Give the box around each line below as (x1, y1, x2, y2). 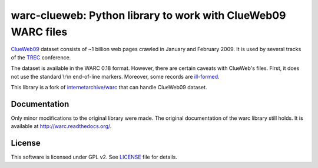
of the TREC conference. (11, 53, 71, 61)
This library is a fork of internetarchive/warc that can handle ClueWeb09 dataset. (11, 83, 207, 90)
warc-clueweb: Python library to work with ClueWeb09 (11, 9, 286, 22)
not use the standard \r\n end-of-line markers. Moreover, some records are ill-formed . (11, 73, 220, 80)
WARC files (11, 25, 68, 38)
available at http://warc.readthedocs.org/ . (11, 123, 112, 130)
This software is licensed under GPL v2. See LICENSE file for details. (11, 153, 178, 161)
